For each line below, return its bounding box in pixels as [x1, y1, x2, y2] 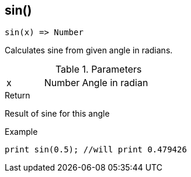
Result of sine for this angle [5, 108, 110, 119]
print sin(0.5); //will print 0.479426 [5, 145, 187, 155]
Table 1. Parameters [55, 63, 142, 76]
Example [5, 127, 38, 137]
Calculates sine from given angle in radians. [5, 45, 173, 56]
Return [5, 90, 30, 101]
